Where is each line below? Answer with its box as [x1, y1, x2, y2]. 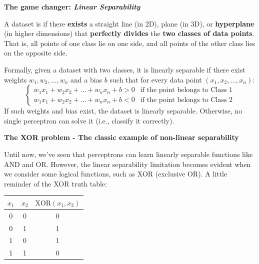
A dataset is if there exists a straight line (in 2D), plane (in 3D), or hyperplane [4, 18, 254, 28]
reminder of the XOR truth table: [4, 178, 107, 188]
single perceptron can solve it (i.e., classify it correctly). [4, 115, 174, 125]
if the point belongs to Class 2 [140, 96, 233, 103]
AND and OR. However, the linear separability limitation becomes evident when [4, 158, 251, 169]
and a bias [70, 74, 102, 84]
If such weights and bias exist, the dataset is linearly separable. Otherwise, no [4, 105, 242, 116]
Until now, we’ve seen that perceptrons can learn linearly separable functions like [4, 148, 253, 159]
